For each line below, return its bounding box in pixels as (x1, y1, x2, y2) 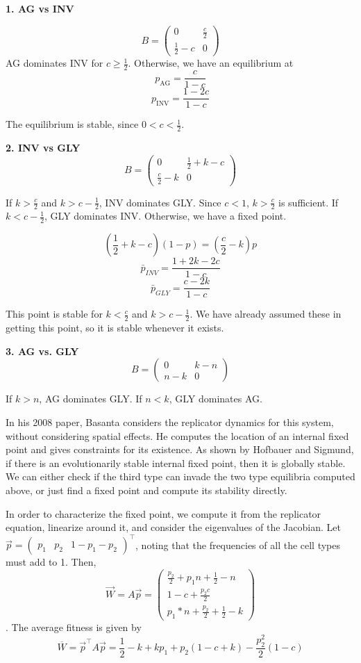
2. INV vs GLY (6, 140, 81, 155)
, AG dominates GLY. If (39, 391, 142, 406)
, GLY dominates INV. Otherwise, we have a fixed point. (44, 208, 287, 223)
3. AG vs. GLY (6, 343, 79, 358)
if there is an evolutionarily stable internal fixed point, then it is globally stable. (6, 455, 346, 470)
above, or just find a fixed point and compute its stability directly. (6, 482, 287, 497)
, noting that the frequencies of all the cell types (135, 537, 341, 552)
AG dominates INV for (6, 56, 103, 70)
